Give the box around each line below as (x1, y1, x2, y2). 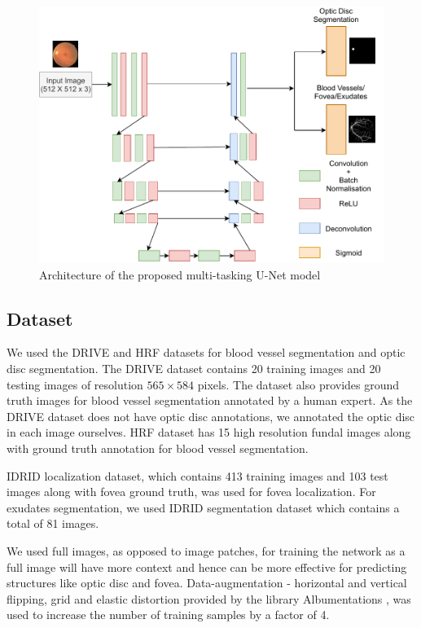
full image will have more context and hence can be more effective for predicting (7, 558, 407, 575)
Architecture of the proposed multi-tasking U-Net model (39, 266, 321, 283)
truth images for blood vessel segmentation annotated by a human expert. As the (7, 392, 413, 409)
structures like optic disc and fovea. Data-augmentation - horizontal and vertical (7, 574, 407, 591)
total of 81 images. (7, 515, 99, 532)
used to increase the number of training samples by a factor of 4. (7, 606, 330, 623)
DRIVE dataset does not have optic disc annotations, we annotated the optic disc (7, 407, 415, 424)
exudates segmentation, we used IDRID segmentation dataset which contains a (7, 498, 400, 516)
